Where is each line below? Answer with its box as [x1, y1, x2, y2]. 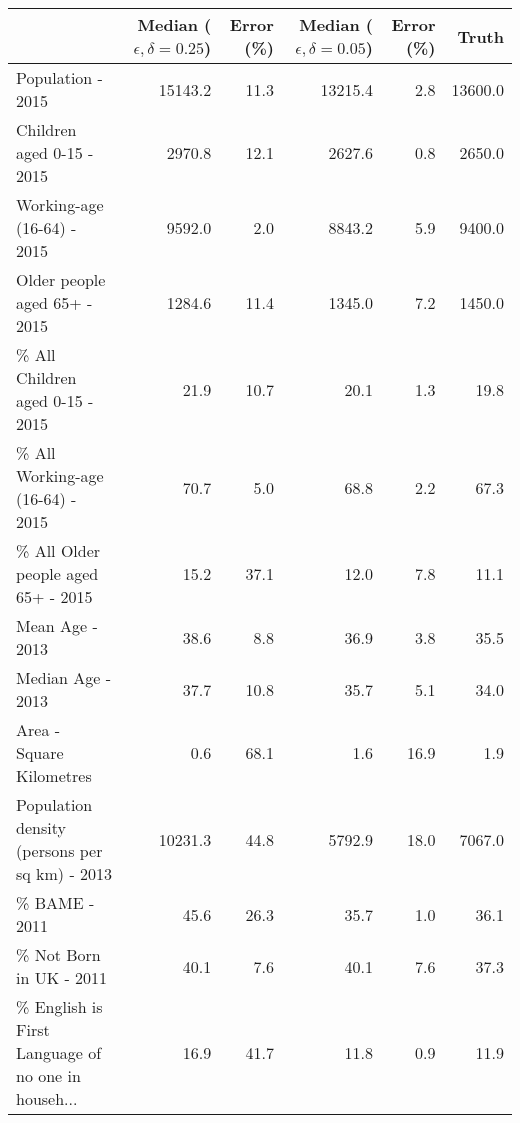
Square [16, 741, 64, 764]
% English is [16, 995, 103, 1018]
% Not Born [16, 943, 101, 966]
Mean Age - [16, 614, 98, 637]
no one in [16, 1064, 81, 1087]
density [16, 816, 66, 839]
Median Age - [16, 666, 112, 689]
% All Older [16, 539, 101, 562]
